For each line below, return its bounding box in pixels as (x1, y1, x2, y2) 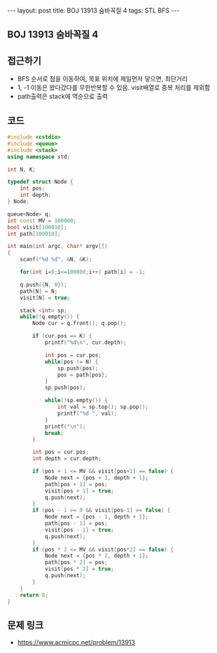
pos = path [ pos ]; (57, 371, 108, 378)
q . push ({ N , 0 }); (20, 281, 68, 288)
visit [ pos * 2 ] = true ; (44, 565, 114, 572)
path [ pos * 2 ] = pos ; (44, 559, 108, 566)
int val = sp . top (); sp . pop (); (57, 404, 149, 411)
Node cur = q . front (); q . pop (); (32, 320, 127, 327)
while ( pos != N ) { (44, 358, 99, 365)
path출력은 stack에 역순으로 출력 (17, 92, 108, 101)
